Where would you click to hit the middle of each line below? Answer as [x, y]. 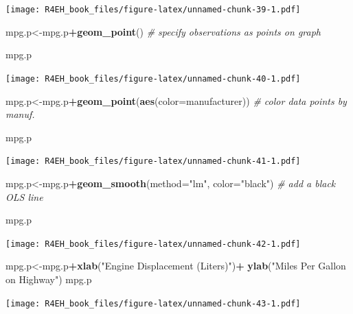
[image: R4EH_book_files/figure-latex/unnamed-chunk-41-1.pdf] [153, 161]
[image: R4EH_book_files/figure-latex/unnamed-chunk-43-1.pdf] [153, 303]
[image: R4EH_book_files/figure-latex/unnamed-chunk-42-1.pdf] [153, 244]
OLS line [24, 196]
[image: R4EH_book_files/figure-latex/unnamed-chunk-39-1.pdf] [153, 10]
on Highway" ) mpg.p [49, 279]
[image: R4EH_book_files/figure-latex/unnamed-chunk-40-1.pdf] [153, 78]
